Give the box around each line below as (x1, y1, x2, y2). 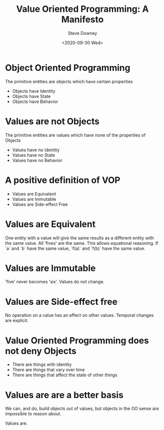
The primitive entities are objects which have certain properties (5, 78, 133, 84)
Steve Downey (68, 30, 97, 36)
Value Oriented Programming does (5, 335, 149, 346)
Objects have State (12, 93, 51, 99)
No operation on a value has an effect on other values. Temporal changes (5, 312, 154, 318)
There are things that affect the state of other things (12, 372, 118, 378)
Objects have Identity (12, 88, 55, 94)
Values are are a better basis (5, 389, 124, 400)
